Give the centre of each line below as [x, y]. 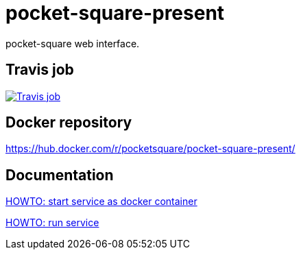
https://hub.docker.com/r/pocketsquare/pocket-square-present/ [150, 149]
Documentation [60, 175]
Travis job [40, 70]
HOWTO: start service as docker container [101, 202]
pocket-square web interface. [73, 43]
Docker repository [69, 123]
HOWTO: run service [52, 223]
